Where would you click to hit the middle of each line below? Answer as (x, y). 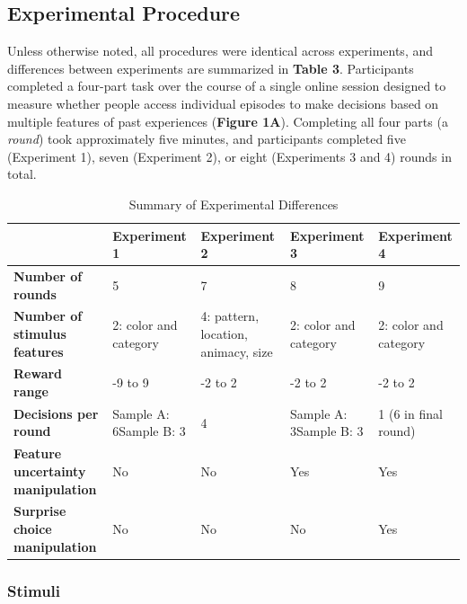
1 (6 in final (410, 413)
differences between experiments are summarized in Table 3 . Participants (211, 68)
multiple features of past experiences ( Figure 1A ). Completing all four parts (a (228, 121)
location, (224, 334)
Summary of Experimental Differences (233, 204)
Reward (38, 373)
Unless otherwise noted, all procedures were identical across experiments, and (220, 51)
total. (22, 174)
